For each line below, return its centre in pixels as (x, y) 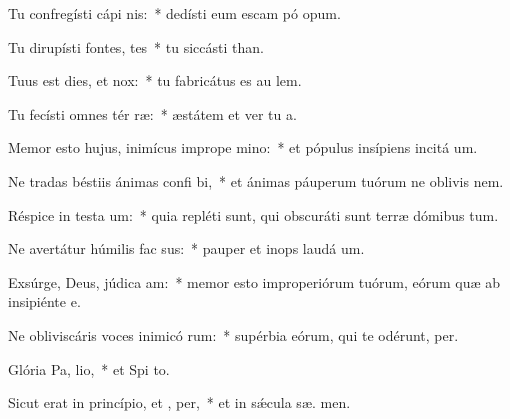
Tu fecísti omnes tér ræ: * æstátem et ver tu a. (152, 113)
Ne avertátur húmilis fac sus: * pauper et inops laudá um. (186, 248)
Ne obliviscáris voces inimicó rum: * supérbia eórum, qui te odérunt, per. (233, 334)
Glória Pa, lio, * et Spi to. (89, 368)
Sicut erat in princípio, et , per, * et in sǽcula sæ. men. (179, 402)
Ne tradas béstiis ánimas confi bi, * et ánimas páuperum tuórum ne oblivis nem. (256, 180)
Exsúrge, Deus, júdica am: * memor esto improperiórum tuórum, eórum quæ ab (254, 281)
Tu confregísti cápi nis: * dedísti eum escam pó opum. (174, 13)
